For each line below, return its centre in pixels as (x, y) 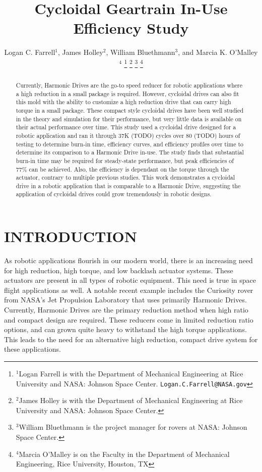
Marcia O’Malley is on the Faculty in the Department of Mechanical (124, 454)
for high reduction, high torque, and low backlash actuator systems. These (119, 270)
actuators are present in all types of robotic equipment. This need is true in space (130, 280)
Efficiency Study (131, 28)
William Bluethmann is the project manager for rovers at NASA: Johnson (133, 427)
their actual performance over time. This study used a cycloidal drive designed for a (126, 127)
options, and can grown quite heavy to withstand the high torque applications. (125, 329)
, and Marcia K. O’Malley (218, 52)
